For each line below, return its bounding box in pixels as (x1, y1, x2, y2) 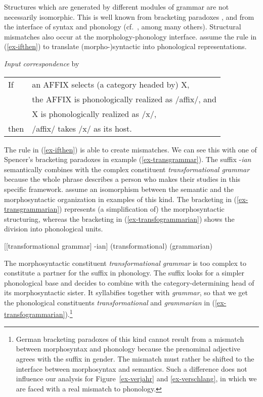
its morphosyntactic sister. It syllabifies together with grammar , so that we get (4, 287, 248, 298)
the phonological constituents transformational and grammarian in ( (4, 297, 215, 307)
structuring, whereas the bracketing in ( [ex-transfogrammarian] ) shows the (4, 213, 235, 224)
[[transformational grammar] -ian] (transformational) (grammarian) (4, 240, 212, 251)
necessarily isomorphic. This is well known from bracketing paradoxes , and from (4, 11, 254, 22)
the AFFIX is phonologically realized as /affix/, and (32, 93, 216, 105)
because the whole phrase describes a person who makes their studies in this (4, 174, 241, 184)
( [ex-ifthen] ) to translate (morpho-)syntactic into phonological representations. (4, 41, 247, 52)
